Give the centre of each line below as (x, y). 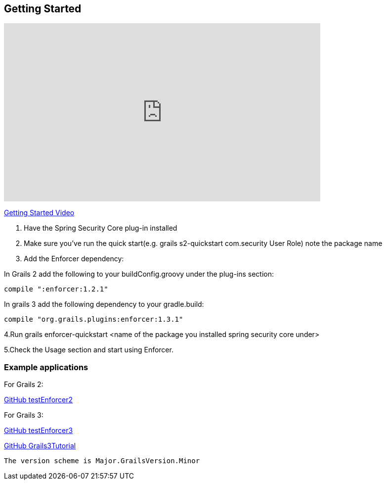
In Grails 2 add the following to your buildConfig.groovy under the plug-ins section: (139, 274)
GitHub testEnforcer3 (39, 431)
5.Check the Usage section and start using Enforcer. (89, 350)
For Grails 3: (24, 415)
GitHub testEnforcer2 (39, 400)
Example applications (46, 367)
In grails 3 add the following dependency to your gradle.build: (104, 304)
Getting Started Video (39, 213)
